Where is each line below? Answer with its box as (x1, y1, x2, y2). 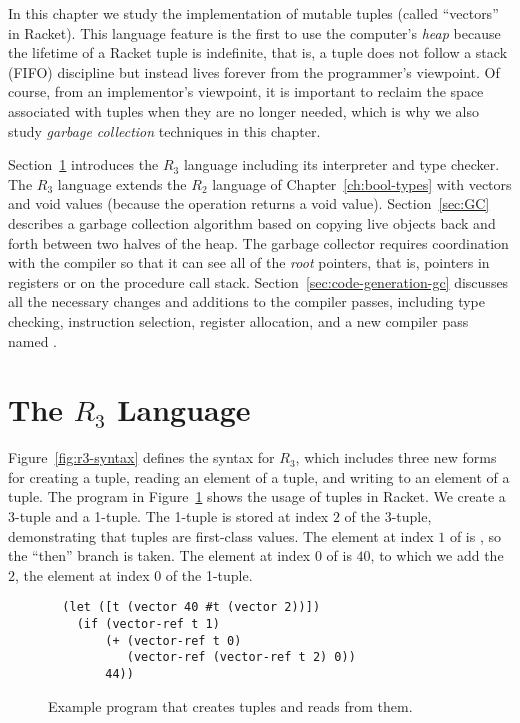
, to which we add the (370, 545, 504, 566)
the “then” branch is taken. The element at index (8, 545, 311, 566)
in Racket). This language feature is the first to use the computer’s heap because (8, 22, 501, 43)
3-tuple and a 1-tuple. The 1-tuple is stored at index (8, 506, 329, 526)
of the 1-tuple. (165, 564, 253, 585)
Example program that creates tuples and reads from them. (48, 695, 413, 716)
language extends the (57, 173, 187, 194)
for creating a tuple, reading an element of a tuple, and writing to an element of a (8, 466, 510, 487)
